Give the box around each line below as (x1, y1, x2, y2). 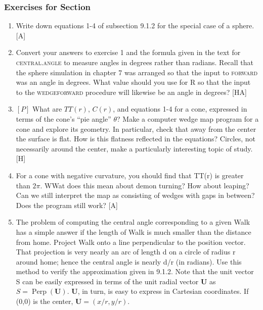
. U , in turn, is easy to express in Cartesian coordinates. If (67, 286, 249, 296)
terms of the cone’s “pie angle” (16, 113, 111, 124)
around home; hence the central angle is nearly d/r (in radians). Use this (16, 256, 242, 267)
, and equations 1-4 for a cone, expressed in (113, 104, 247, 114)
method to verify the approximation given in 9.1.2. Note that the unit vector (16, 266, 254, 277)
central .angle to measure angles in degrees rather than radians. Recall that (16, 57, 253, 67)
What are (32, 104, 62, 114)
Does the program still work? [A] (16, 199, 118, 210)
